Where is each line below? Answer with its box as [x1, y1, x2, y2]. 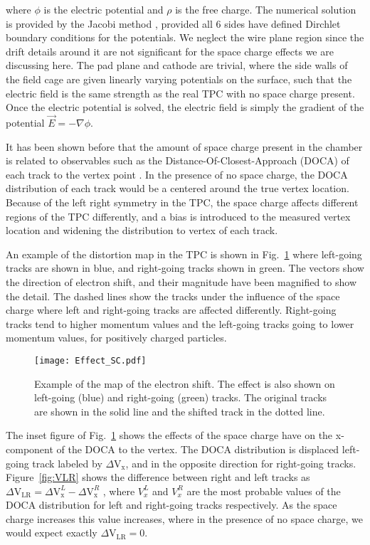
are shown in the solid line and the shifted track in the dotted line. [34, 403, 325, 418]
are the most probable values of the [186, 483, 341, 498]
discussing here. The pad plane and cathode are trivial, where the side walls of [6, 58, 348, 73]
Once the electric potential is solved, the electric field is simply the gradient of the [6, 100, 364, 115]
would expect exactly [6, 525, 97, 540]
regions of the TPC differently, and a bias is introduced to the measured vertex [6, 208, 351, 223]
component [6, 441, 53, 456]
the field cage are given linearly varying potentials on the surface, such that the [6, 71, 352, 86]
